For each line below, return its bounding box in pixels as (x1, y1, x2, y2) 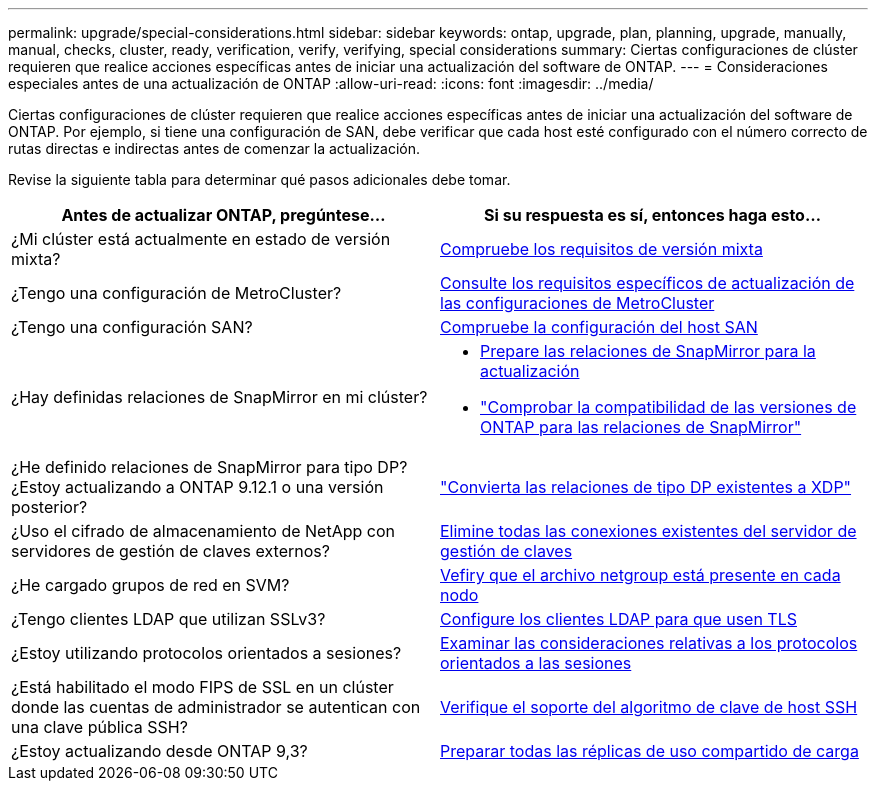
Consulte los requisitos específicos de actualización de (440, 273, 855, 293)
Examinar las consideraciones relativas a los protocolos (440, 633, 858, 653)
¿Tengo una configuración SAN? (11, 317, 253, 337)
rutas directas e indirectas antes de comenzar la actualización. (8, 140, 421, 157)
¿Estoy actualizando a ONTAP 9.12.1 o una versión (11, 477, 384, 497)
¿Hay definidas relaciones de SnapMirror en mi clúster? (11, 387, 428, 407)
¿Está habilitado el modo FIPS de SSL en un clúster (11, 677, 394, 697)
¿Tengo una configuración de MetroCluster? (11, 283, 342, 303)
